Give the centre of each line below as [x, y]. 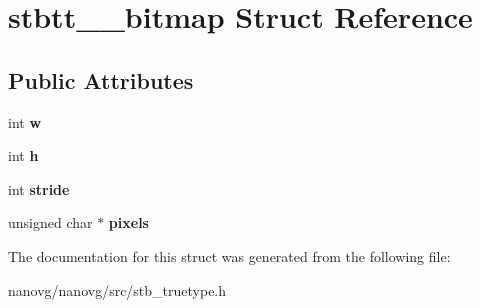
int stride [39, 188]
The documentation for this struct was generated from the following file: [229, 255]
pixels [128, 222]
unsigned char [50, 222]
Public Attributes [101, 79]
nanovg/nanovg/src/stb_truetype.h [117, 289]
